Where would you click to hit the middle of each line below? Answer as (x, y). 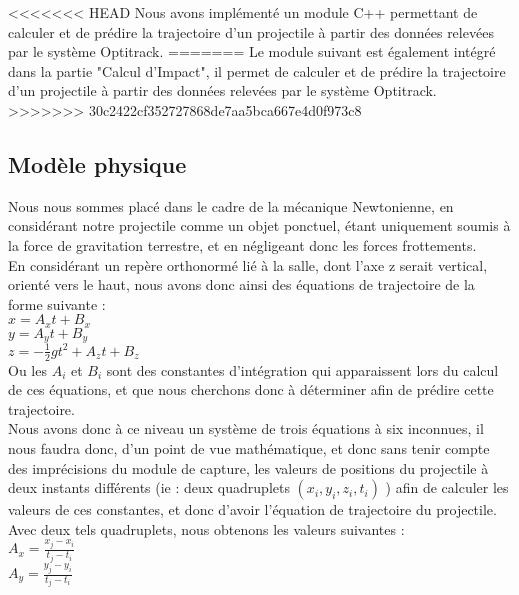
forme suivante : (57, 303)
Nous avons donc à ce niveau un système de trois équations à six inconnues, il (246, 428)
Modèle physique (97, 163)
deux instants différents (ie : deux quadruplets (149, 487)
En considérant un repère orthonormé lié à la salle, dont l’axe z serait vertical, (248, 264)
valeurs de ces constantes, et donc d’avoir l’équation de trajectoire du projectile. (252, 509)
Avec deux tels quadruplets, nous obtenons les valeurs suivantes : (206, 528)
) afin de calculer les (447, 487)
